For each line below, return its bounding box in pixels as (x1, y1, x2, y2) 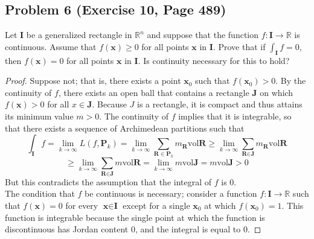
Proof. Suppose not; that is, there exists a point (5, 74, 181, 87)
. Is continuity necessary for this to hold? (138, 54, 290, 66)
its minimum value (5, 109, 74, 122)
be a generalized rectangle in (26, 28, 132, 41)
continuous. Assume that (5, 40, 97, 53)
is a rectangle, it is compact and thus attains (137, 98, 303, 110)
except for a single (123, 199, 190, 211)
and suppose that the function (147, 28, 259, 41)
